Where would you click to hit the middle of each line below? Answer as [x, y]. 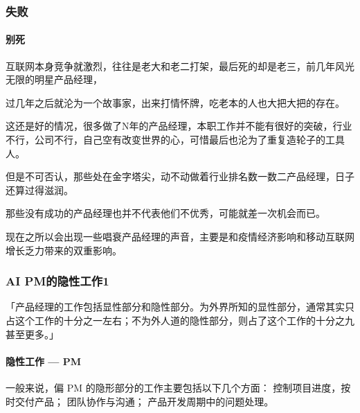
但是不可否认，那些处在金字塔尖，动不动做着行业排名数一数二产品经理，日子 [180, 176]
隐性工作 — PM [44, 361]
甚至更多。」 [32, 334]
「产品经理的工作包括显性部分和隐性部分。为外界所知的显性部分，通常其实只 [180, 307]
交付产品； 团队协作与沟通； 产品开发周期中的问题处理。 [144, 401]
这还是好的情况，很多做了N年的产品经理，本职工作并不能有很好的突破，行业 [179, 126]
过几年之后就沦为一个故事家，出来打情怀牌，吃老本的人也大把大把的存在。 [175, 102]
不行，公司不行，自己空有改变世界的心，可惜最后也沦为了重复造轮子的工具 [175, 140]
